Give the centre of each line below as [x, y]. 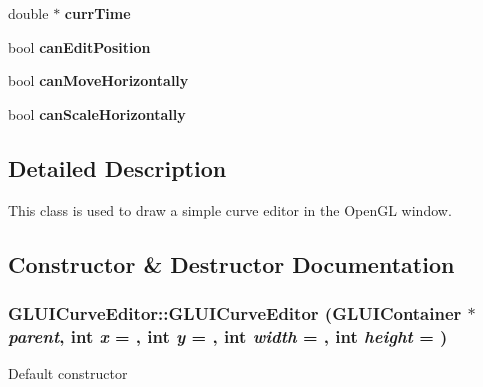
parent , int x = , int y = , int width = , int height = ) [228, 335]
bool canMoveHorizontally [98, 80]
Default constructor [68, 373]
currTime [97, 13]
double [28, 13]
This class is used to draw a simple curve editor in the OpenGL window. [230, 209]
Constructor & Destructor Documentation [231, 263]
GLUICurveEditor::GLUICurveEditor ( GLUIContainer [235, 312]
